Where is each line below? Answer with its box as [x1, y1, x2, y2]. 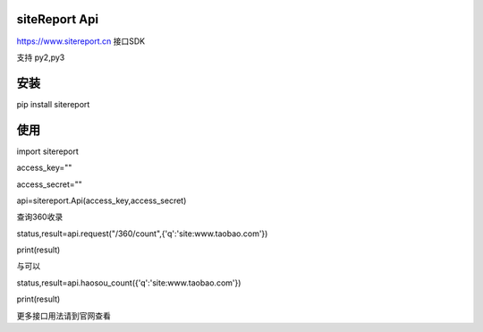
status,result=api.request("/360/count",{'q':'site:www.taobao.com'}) [16, 228, 268, 239]
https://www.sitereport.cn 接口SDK [16, 36, 146, 47]
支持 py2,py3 [16, 52, 65, 63]
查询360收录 [16, 211, 64, 223]
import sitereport [16, 146, 80, 157]
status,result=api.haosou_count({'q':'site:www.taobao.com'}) [16, 277, 241, 288]
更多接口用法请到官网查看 [16, 310, 111, 321]
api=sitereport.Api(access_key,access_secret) [16, 195, 187, 206]
